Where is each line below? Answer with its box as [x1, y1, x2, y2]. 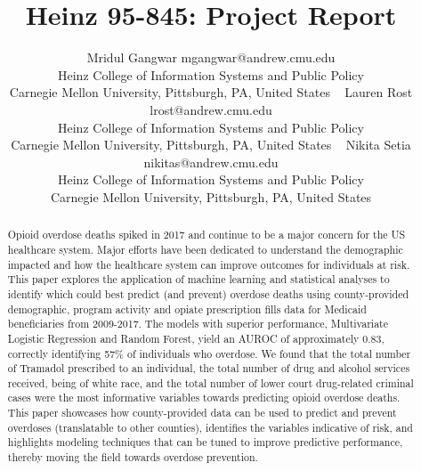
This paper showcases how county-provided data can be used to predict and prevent [7, 405, 397, 420]
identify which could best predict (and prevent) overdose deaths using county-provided [7, 286, 409, 301]
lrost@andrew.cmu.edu [150, 100, 272, 118]
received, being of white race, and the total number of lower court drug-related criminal [7, 375, 414, 390]
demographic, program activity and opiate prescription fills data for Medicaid [7, 301, 367, 316]
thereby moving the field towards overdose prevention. [7, 450, 258, 465]
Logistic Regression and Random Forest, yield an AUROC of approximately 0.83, [7, 330, 385, 345]
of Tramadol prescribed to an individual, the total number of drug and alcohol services [7, 361, 410, 376]
